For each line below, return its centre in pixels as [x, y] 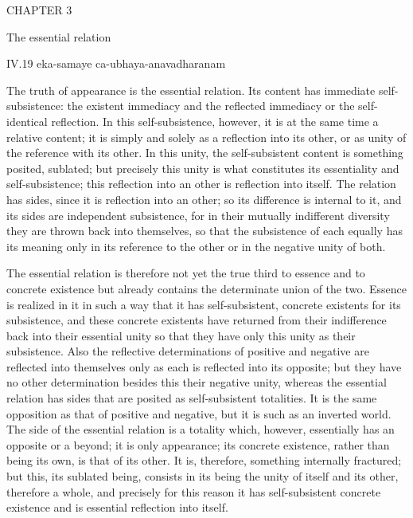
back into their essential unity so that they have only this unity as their [181, 335]
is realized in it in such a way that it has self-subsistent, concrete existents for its [204, 304]
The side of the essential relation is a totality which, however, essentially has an [201, 429]
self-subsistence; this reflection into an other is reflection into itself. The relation [201, 184]
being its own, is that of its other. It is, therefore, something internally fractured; [204, 460]
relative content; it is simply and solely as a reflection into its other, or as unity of [206, 137]
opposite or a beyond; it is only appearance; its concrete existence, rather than [198, 444]
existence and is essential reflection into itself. [117, 507]
